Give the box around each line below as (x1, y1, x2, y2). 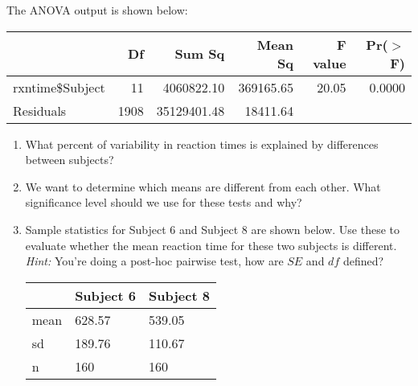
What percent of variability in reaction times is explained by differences (25, 135, 379, 152)
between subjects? (25, 151, 114, 168)
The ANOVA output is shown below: (6, 2, 188, 18)
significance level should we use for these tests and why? (25, 194, 302, 211)
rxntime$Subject (13, 77, 105, 96)
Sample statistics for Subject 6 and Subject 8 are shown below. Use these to (25, 220, 400, 237)
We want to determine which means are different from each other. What (25, 178, 381, 195)
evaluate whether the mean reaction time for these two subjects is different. (25, 236, 397, 253)
